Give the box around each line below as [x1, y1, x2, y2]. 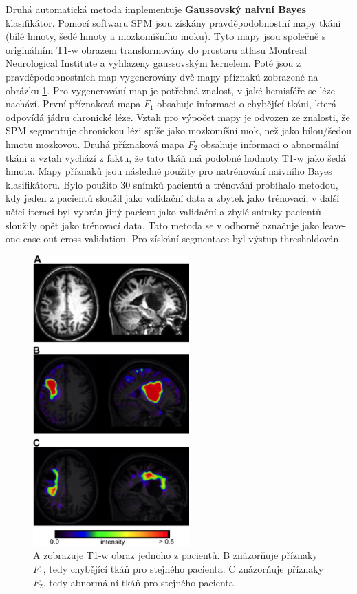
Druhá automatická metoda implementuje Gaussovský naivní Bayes [6, 2, 306, 16]
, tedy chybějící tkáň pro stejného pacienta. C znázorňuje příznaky [43, 562, 324, 576]
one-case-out [6, 231, 58, 246]
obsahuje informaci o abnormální [201, 136, 339, 151]
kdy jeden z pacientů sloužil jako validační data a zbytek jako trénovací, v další [6, 191, 340, 205]
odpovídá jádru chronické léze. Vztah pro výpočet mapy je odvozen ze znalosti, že [6, 109, 350, 124]
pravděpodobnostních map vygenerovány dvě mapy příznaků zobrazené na [6, 69, 318, 83]
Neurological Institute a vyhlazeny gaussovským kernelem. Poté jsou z [6, 56, 301, 70]
